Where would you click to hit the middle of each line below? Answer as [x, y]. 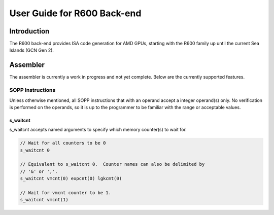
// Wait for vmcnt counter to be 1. [66, 193]
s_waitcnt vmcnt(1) [44, 200]
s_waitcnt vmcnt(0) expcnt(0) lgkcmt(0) [71, 178]
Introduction [29, 31]
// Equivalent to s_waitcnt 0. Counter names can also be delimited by [112, 164]
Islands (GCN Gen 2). [32, 50]
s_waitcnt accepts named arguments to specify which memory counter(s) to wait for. [98, 130]
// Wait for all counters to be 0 [63, 143]
